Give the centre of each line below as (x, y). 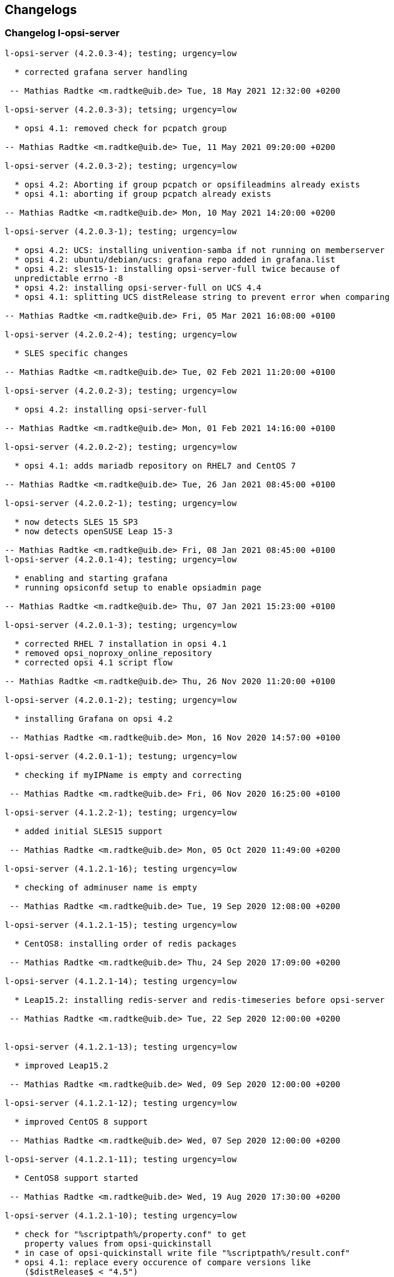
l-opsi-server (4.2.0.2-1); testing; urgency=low (121, 503)
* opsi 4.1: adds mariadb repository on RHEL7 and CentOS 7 (155, 465)
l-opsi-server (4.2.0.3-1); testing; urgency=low (121, 231)
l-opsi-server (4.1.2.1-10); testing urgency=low (121, 1215)
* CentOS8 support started (76, 1178)
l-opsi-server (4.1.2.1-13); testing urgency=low (121, 1046)
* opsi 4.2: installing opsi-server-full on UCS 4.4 (138, 287)
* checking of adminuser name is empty (106, 887)
